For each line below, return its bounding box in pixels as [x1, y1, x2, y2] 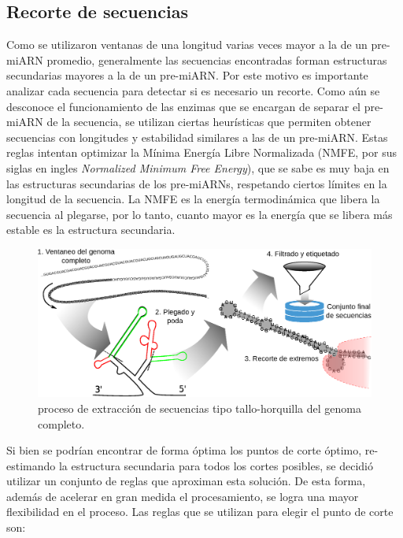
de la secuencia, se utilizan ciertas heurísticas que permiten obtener [46, 113, 372, 130]
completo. [38, 415, 85, 432]
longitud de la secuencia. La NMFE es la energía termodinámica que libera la [6, 191, 380, 207]
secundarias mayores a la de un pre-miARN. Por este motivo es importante [6, 67, 368, 83]
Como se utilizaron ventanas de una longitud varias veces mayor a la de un [6, 36, 368, 53]
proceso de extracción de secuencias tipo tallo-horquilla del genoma [38, 399, 361, 416]
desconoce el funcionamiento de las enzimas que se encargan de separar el [6, 98, 360, 114]
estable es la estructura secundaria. [6, 221, 176, 238]
